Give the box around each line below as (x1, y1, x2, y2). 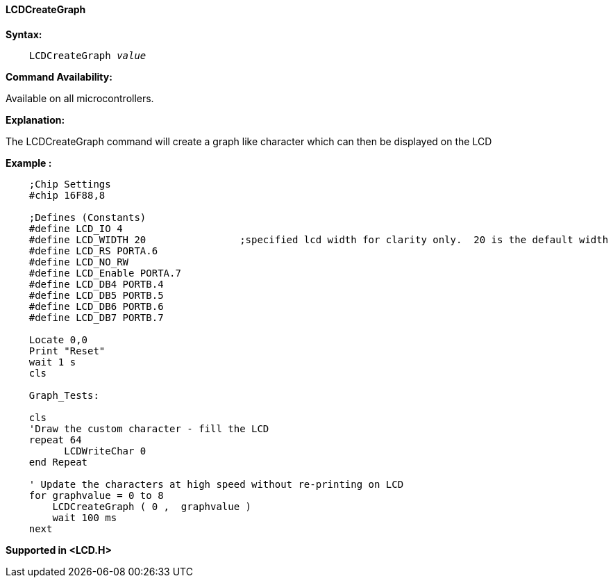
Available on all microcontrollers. (6, 92, 154, 104)
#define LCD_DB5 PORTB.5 (28, 289, 164, 301)
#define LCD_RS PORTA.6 (28, 245, 158, 256)
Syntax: (6, 28, 42, 40)
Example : (6, 156, 52, 169)
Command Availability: (6, 70, 112, 83)
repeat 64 (28, 434, 82, 445)
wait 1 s (28, 356, 76, 368)
